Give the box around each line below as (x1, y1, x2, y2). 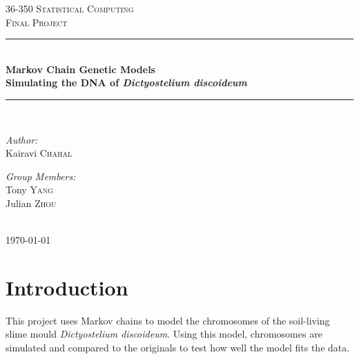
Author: (6, 132, 38, 146)
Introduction (6, 273, 128, 301)
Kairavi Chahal (6, 146, 72, 160)
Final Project (6, 14, 68, 29)
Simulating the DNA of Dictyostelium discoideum (6, 75, 247, 90)
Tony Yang (6, 182, 53, 197)
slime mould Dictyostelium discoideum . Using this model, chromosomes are (6, 327, 322, 341)
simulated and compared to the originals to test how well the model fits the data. (6, 340, 350, 355)
